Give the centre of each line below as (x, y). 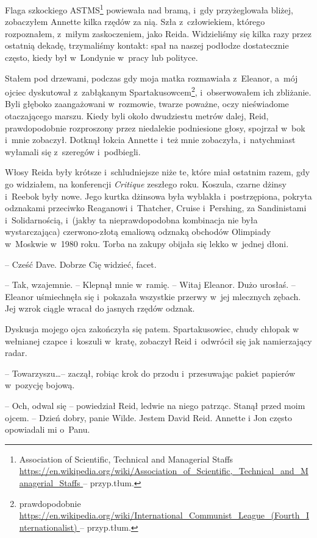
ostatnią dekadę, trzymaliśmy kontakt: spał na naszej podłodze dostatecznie (147, 45)
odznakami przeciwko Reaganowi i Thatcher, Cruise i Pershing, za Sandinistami (156, 208)
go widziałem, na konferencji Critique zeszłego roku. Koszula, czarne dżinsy (146, 184)
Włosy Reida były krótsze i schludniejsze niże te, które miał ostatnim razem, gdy (158, 172)
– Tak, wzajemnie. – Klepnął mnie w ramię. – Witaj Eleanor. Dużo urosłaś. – (150, 285)
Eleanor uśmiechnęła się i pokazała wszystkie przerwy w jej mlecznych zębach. (153, 296)
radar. (16, 353)
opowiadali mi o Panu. (48, 429)
